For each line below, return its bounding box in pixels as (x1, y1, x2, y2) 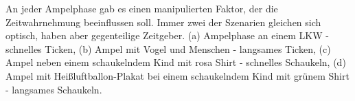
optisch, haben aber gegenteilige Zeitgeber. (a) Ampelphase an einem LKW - (5, 28, 329, 43)
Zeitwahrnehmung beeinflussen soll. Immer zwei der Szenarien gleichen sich (5, 14, 321, 29)
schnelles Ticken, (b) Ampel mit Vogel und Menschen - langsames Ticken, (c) (5, 41, 331, 56)
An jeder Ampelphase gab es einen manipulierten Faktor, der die (5, 1, 278, 15)
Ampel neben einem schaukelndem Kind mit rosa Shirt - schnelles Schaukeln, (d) (5, 55, 346, 69)
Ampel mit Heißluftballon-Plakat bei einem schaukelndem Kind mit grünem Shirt (5, 68, 350, 82)
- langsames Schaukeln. (5, 82, 102, 96)
